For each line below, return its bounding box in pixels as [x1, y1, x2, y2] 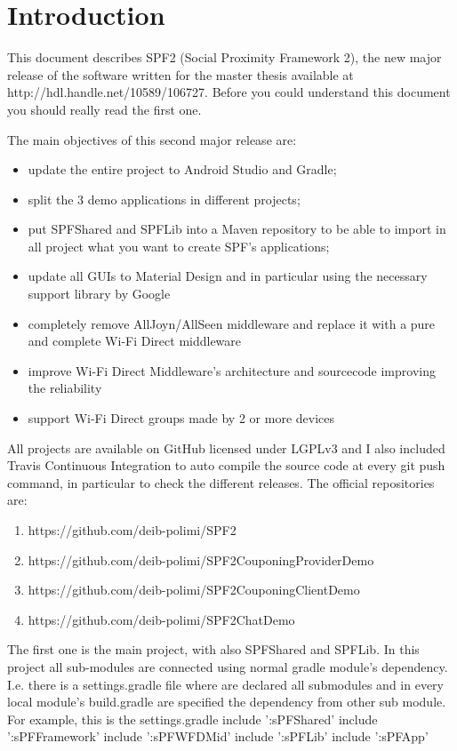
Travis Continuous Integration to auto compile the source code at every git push [7, 456, 445, 475]
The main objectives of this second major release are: [7, 130, 297, 148]
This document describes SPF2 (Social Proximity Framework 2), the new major [7, 48, 442, 67]
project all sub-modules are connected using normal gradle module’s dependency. [7, 657, 448, 675]
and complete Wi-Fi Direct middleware [28, 332, 242, 350]
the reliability [28, 379, 102, 397]
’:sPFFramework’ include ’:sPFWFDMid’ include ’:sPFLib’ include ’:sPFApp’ [7, 727, 429, 746]
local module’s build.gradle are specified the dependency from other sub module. [7, 692, 446, 711]
